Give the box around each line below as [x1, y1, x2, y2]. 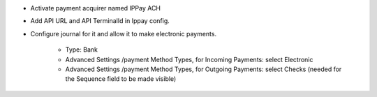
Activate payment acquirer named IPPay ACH [30, 4, 161, 12]
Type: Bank [65, 45, 98, 54]
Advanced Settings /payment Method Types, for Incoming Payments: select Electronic [65, 55, 313, 64]
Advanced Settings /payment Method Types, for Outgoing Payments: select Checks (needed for [65, 65, 342, 73]
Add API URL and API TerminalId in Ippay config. [30, 17, 170, 25]
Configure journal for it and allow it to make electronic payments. [30, 29, 216, 38]
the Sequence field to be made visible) [65, 75, 177, 83]
